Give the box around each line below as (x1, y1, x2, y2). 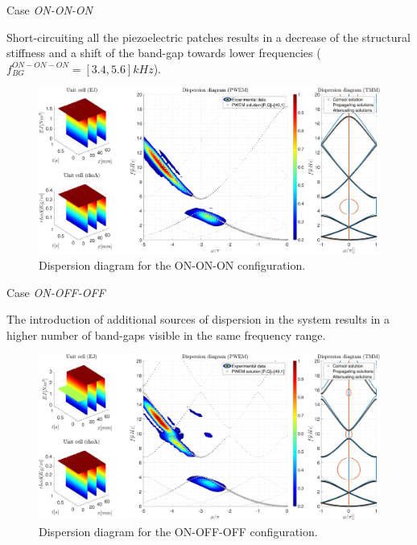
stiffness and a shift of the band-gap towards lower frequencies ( (6, 44, 321, 61)
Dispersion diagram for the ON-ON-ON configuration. (39, 256, 306, 273)
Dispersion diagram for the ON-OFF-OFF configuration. (39, 522, 318, 539)
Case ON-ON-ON (6, 2, 93, 18)
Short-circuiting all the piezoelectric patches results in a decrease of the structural (6, 28, 411, 45)
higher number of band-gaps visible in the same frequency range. (6, 326, 326, 343)
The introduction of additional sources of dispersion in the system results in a (6, 311, 390, 328)
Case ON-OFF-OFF (6, 283, 105, 300)
